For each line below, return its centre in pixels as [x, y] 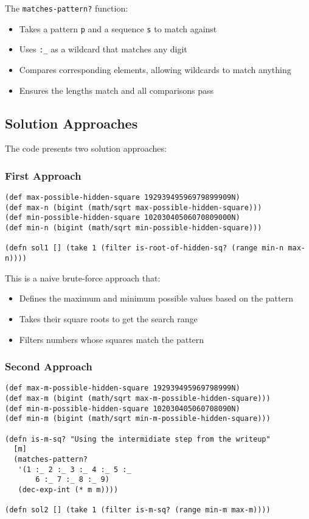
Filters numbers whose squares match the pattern [112, 339]
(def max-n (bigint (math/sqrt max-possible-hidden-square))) [134, 207]
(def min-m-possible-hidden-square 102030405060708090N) [123, 408]
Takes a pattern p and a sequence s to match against [118, 28]
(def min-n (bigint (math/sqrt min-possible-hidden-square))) [134, 228]
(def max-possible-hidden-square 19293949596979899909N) [123, 198]
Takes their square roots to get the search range [108, 318]
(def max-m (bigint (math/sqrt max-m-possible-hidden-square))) [138, 399]
